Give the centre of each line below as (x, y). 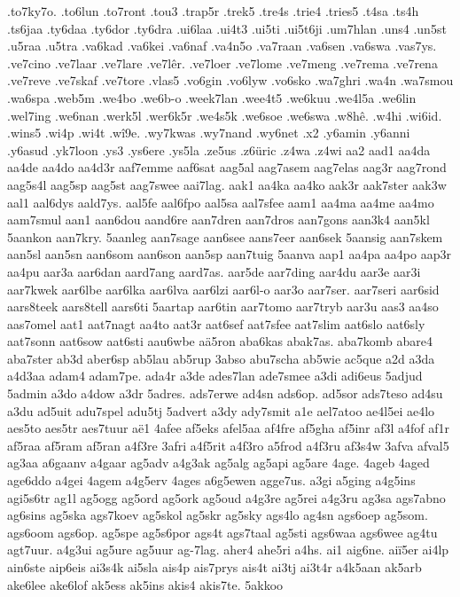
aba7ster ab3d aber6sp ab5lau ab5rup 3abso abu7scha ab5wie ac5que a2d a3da (221, 358)
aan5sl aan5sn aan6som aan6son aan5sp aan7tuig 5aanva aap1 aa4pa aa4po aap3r (229, 254)
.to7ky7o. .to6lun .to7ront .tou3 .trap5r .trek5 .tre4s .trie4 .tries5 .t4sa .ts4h (213, 11)
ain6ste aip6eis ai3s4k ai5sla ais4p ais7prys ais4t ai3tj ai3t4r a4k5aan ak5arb (214, 567)
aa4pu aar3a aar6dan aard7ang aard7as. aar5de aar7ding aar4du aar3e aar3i (214, 271)
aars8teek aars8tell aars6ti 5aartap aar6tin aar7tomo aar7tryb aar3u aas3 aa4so (223, 306)
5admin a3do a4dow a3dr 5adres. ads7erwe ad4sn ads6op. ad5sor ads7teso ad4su (225, 393)
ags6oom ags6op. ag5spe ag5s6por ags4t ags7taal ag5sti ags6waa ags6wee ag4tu (222, 532)
